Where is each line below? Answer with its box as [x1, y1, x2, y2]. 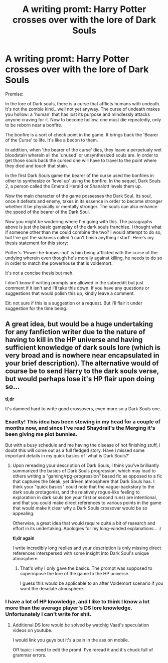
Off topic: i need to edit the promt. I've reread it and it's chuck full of [12, 647, 153, 653]
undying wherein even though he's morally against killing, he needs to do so [5, 255, 162, 261]
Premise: [5, 91, 24, 97]
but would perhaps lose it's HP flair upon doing [5, 375, 155, 383]
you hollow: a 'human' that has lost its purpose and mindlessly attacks [5, 111, 150, 117]
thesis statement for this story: [5, 240, 69, 246]
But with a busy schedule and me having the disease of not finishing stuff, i [5, 442, 160, 448]
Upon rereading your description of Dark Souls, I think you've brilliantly [12, 462, 159, 468]
